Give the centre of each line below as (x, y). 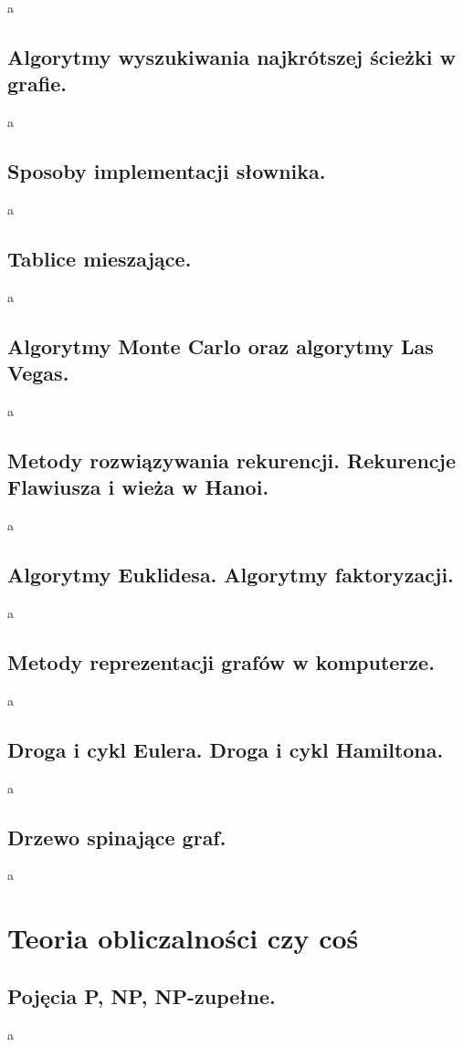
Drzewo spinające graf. (117, 837)
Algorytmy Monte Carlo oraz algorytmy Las (221, 346)
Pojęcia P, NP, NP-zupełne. (142, 995)
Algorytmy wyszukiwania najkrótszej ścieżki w (231, 56)
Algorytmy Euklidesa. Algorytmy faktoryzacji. (231, 575)
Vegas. (38, 373)
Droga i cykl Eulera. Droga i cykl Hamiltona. (226, 749)
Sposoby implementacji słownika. (167, 171)
